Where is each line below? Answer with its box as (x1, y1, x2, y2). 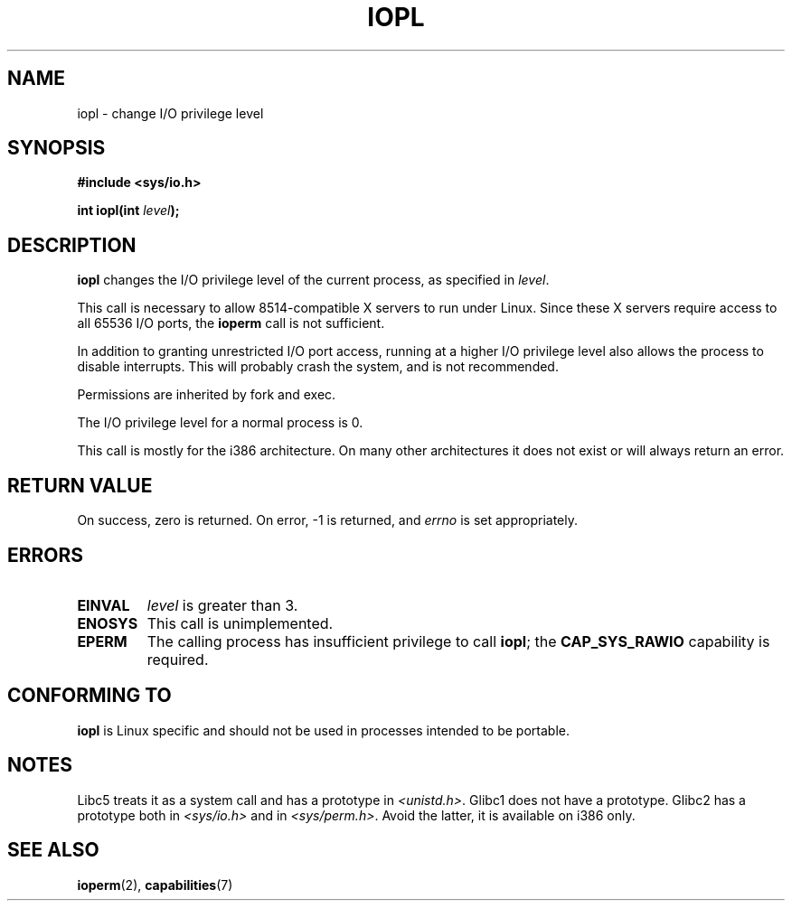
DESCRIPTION (7, 233, 137, 257)
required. (146, 650, 209, 669)
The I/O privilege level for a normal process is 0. (77, 415, 363, 431)
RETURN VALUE (7, 473, 153, 497)
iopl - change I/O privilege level (77, 105, 264, 121)
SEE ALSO (7, 838, 99, 862)
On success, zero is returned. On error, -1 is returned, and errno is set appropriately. (77, 512, 578, 529)
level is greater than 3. (146, 595, 298, 614)
